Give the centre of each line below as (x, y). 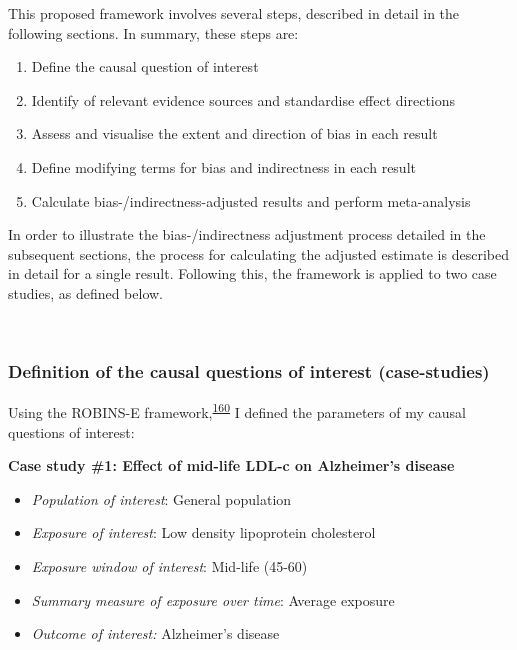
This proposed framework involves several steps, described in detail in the (234, 13)
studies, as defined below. (86, 292)
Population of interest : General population (161, 498)
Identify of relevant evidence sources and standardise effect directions (243, 99)
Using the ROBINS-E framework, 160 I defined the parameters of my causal (237, 410)
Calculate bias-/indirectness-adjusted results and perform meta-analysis (251, 200)
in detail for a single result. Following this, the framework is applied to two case (252, 273)
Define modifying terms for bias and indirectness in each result (223, 166)
